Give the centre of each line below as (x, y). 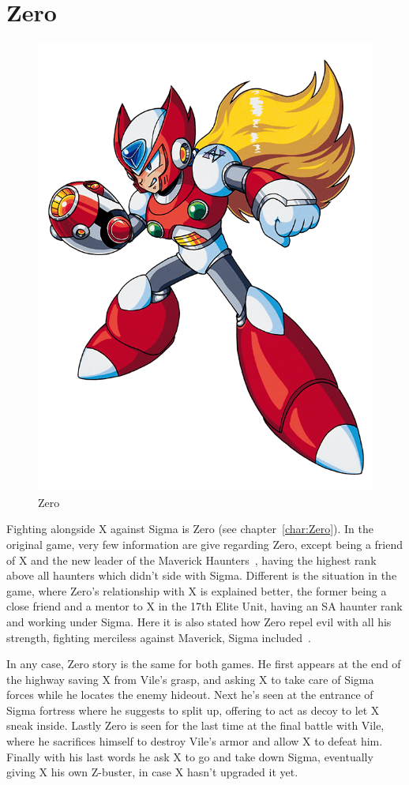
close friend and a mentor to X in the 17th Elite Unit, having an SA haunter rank (204, 606)
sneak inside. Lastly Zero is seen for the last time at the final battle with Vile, (195, 725)
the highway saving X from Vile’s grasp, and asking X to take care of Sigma (190, 679)
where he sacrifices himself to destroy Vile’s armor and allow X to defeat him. (195, 741)
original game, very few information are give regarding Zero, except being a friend (204, 544)
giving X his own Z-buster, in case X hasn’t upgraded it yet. (152, 772)
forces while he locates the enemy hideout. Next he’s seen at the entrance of (190, 695)
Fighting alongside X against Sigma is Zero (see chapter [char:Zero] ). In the (190, 529)
